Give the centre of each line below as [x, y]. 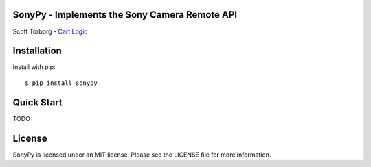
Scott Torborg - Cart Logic [50, 31]
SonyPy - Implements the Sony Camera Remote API [125, 15]
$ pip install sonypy [61, 83]
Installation [37, 51]
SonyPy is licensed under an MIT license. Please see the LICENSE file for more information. [142, 155]
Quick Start [37, 102]
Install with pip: [34, 67]
